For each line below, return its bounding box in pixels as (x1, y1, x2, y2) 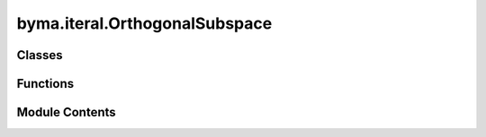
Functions (16, 76, 75, 91)
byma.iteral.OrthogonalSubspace (16, 13, 273, 33)
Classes (16, 47, 63, 63)
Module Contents (16, 105, 116, 120)
